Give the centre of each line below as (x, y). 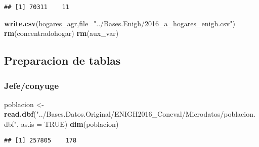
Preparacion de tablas (62, 60)
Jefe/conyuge (32, 85)
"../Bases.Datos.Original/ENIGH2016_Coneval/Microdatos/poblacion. (146, 114)
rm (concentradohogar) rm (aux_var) (61, 33)
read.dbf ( (20, 114)
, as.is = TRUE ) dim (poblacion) (68, 124)
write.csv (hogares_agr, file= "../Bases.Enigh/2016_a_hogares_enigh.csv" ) (120, 23)
